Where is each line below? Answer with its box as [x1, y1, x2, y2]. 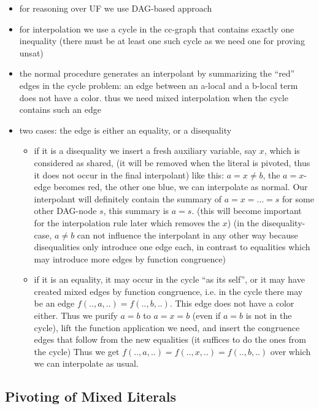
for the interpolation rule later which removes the [34, 216, 220, 229]
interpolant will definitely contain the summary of [34, 192, 222, 205]
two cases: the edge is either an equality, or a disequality [19, 123, 232, 136]
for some [282, 192, 314, 205]
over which [270, 345, 311, 357]
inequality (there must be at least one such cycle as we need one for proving [19, 34, 305, 47]
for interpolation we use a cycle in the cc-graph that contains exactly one [19, 22, 294, 35]
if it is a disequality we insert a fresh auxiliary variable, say [34, 144, 257, 157]
